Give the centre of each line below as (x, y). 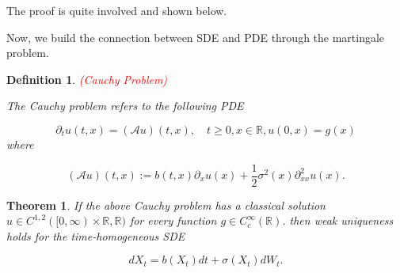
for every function (173, 220)
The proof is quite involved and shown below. (117, 10)
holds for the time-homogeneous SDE (96, 235)
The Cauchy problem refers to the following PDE (125, 106)
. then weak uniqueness (338, 220)
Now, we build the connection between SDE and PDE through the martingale (196, 37)
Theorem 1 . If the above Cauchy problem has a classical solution (166, 205)
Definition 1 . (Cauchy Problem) (87, 79)
